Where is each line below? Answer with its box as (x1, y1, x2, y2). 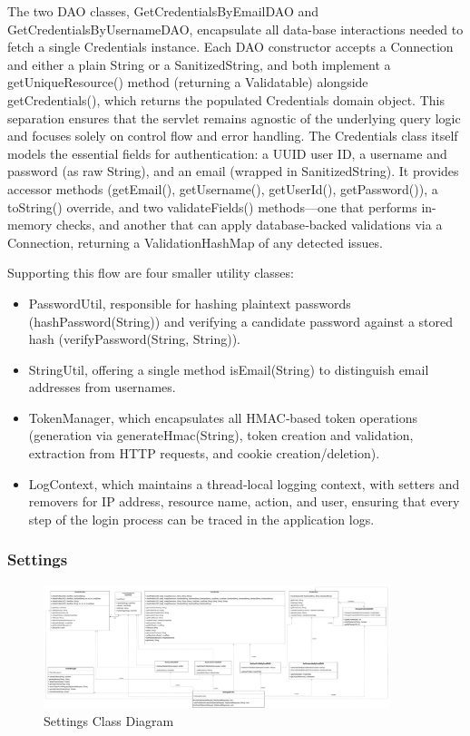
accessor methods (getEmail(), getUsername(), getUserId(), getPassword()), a (7, 179, 438, 198)
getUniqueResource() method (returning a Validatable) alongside (7, 73, 368, 92)
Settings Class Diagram (44, 711, 174, 730)
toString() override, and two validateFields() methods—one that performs (7, 197, 417, 216)
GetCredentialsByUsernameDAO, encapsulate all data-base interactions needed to (7, 19, 464, 38)
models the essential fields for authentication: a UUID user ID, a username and (7, 143, 447, 162)
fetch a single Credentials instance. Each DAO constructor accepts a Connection (7, 37, 454, 56)
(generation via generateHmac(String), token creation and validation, (28, 426, 414, 445)
